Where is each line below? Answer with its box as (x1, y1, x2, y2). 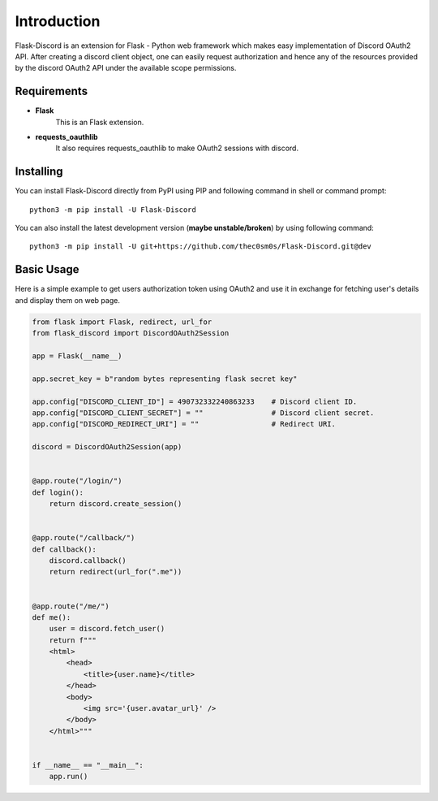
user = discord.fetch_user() (49, 624, 165, 634)
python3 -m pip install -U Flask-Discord (29, 205, 196, 214)
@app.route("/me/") (32, 601, 109, 611)
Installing (15, 165, 64, 179)
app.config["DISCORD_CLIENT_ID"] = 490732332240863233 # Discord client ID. (32, 396, 358, 406)
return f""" (49, 635, 97, 645)
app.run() (49, 772, 88, 782)
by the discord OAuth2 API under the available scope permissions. (15, 63, 237, 73)
